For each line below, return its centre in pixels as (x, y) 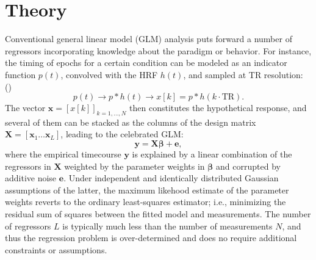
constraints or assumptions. (56, 249)
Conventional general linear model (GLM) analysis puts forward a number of (149, 39)
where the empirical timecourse (63, 154)
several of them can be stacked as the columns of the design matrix (131, 122)
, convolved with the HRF (109, 74)
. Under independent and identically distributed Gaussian (171, 178)
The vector (25, 108)
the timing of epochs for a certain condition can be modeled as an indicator (146, 63)
